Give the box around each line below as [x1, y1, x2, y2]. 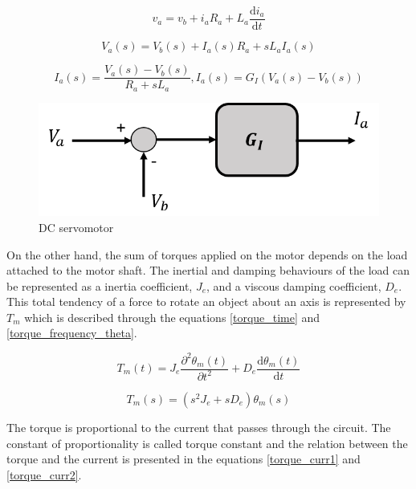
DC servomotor [39, 218, 114, 235]
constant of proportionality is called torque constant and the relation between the [6, 434, 408, 451]
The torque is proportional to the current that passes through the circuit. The [6, 418, 391, 435]
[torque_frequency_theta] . [6, 324, 137, 341]
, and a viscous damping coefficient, [206, 277, 381, 294]
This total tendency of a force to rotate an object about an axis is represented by [6, 293, 406, 310]
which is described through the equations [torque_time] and [24, 308, 320, 325]
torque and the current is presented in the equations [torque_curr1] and [6, 450, 361, 467]
